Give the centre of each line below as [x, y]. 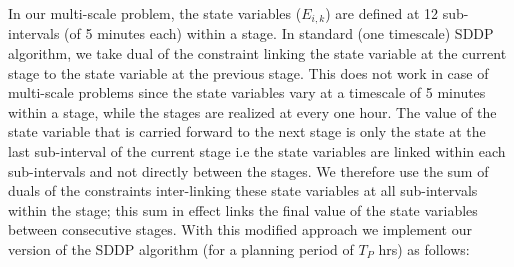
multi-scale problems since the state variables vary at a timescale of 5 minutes [247, 92]
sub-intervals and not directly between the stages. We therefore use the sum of [248, 170]
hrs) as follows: [424, 248]
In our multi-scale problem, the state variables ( [155, 13]
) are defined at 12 [381, 13]
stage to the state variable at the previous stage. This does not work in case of [248, 72]
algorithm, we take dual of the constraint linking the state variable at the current [257, 53]
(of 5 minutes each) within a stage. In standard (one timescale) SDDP [279, 33]
